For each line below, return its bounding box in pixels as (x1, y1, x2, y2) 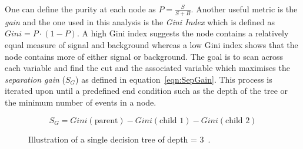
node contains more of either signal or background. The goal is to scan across (5, 50, 284, 62)
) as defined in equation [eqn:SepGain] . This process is (75, 73, 272, 85)
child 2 (225, 116, 250, 125)
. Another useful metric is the (191, 3, 298, 15)
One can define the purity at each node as (5, 3, 156, 15)
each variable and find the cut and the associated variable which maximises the (5, 62, 290, 74)
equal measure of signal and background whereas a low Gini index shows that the (5, 39, 298, 51)
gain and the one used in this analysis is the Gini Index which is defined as (5, 15, 275, 28)
